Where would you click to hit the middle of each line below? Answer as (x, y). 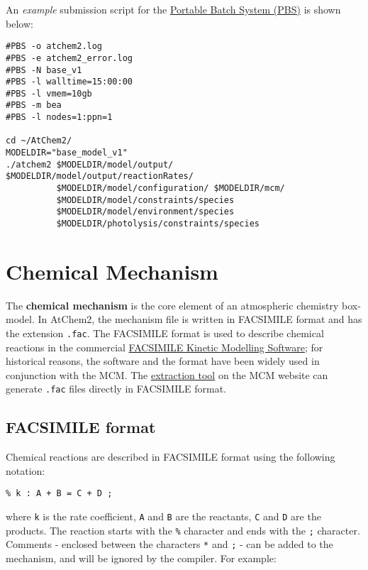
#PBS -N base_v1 (44, 70)
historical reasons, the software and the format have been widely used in (163, 361)
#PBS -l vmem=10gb (49, 93)
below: (19, 23)
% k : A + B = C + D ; (59, 494)
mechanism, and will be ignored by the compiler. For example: (141, 558)
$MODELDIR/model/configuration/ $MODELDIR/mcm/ (171, 188)
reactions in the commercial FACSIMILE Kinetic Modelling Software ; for (165, 347)
